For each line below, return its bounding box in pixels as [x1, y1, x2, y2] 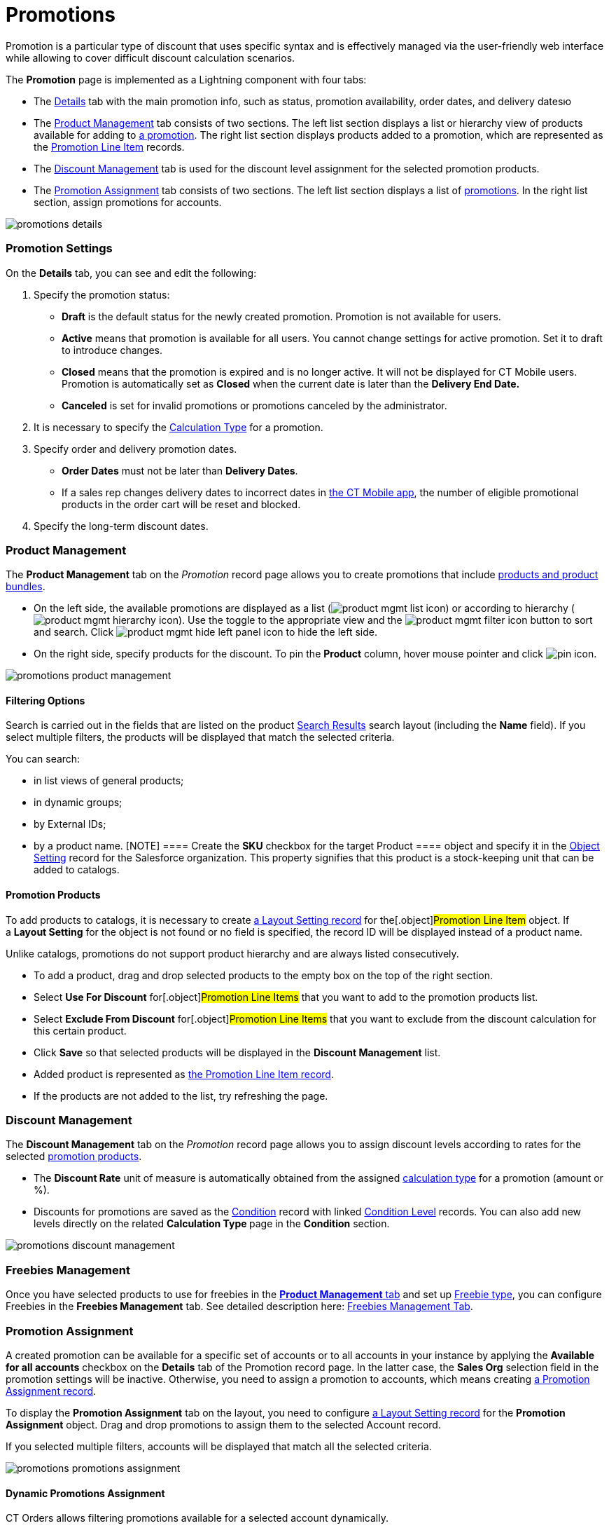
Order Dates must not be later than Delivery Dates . [62, 464, 298, 477]
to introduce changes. [62, 343, 162, 356]
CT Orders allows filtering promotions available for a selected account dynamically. [6, 1512, 388, 1524]
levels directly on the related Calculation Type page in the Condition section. [34, 1217, 390, 1230]
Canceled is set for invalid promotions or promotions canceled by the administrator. [62, 399, 447, 411]
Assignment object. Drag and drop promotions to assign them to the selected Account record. [6, 1418, 441, 1431]
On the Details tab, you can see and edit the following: [6, 266, 257, 279]
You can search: [6, 753, 80, 765]
